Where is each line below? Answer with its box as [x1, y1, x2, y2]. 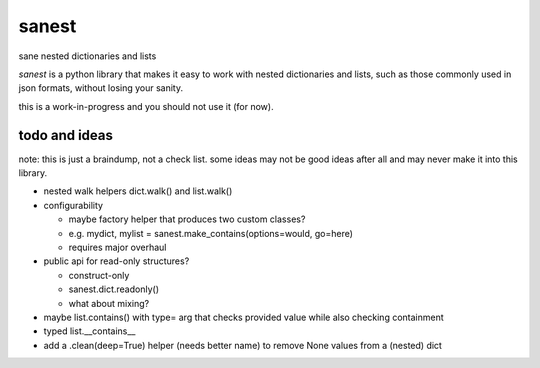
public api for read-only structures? [43, 255, 190, 267]
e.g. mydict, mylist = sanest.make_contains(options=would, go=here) [68, 227, 354, 239]
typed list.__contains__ [43, 325, 136, 337]
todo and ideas [18, 126, 114, 144]
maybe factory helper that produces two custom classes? [68, 213, 306, 225]
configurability [43, 199, 104, 211]
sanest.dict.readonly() [68, 283, 160, 295]
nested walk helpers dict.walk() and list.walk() [43, 185, 233, 197]
